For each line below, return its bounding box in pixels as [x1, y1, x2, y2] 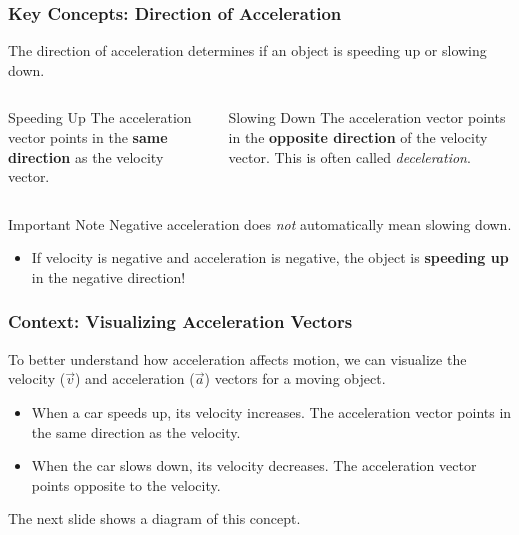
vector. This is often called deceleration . [228, 146, 471, 167]
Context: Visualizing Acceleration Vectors [8, 309, 353, 334]
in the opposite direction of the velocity [228, 127, 488, 147]
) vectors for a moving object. [204, 368, 386, 389]
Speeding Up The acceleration [8, 107, 192, 128]
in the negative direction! [31, 266, 186, 287]
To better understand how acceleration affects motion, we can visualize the [8, 348, 467, 369]
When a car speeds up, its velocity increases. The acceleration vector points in [31, 401, 512, 422]
